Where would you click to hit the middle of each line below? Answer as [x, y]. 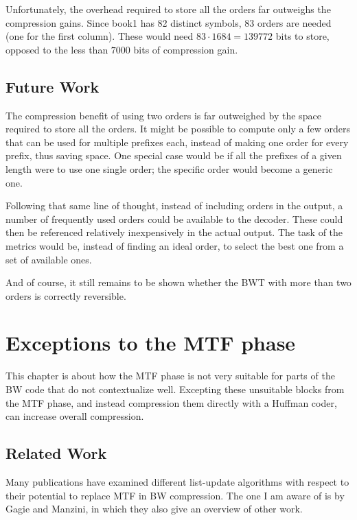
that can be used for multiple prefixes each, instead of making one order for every [177, 142]
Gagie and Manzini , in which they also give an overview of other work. [154, 509]
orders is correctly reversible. [66, 295]
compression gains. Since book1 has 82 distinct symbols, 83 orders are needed [169, 22]
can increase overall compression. [75, 416]
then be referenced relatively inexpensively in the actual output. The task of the [174, 232]
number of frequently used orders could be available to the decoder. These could [174, 218]
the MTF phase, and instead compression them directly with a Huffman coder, [171, 402]
